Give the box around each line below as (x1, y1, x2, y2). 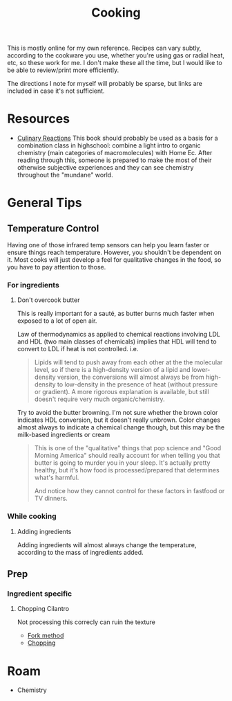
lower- (191, 366, 211, 374)
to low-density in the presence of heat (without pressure (57, 380, 218, 389)
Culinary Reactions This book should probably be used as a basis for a (17, 134, 219, 143)
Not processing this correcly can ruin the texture (17, 618, 155, 626)
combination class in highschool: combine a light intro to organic (17, 141, 201, 150)
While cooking (7, 511, 57, 521)
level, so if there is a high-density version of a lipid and (34, 366, 191, 374)
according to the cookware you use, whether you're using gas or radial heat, (7, 51, 225, 60)
